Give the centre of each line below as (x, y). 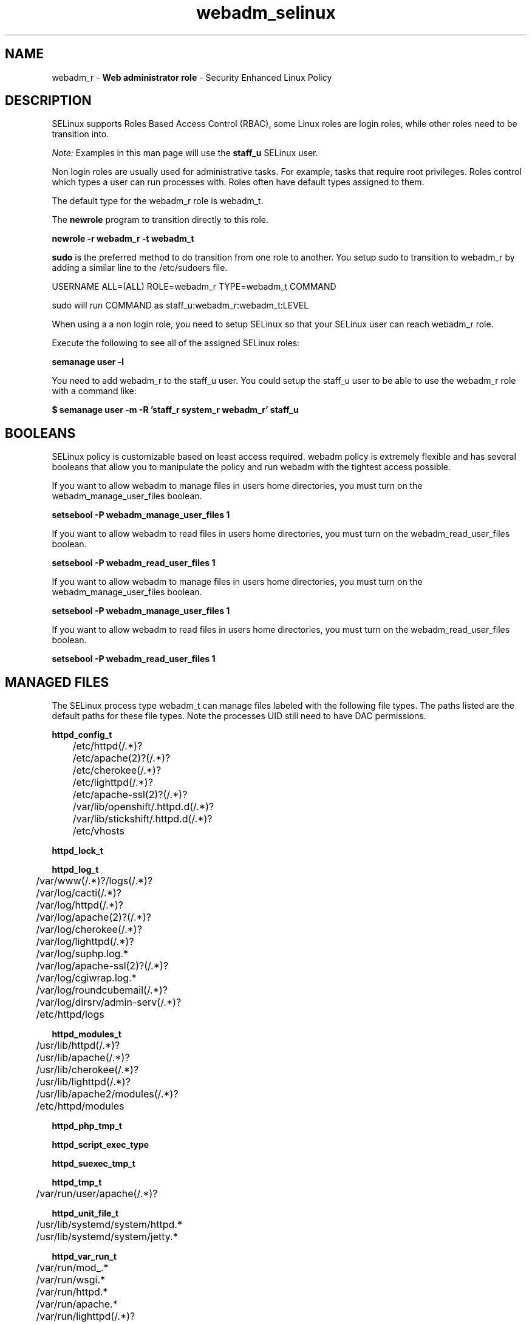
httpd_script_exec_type (101, 1145)
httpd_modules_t (87, 1034)
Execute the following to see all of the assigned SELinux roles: (176, 343)
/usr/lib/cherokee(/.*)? (87, 1070)
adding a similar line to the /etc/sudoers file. (140, 268)
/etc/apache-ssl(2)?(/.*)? (130, 795)
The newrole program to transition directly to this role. (160, 220)
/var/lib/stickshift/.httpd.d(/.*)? (142, 819)
